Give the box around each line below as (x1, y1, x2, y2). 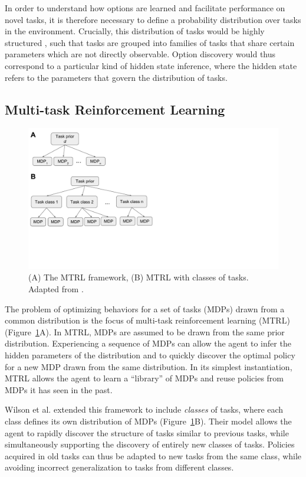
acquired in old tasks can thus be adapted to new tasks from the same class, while (5, 449, 302, 462)
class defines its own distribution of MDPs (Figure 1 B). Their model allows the (5, 414, 292, 427)
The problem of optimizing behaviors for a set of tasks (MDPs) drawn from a (5, 302, 285, 315)
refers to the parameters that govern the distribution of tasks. (5, 71, 228, 83)
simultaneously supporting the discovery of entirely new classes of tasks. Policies (5, 438, 295, 450)
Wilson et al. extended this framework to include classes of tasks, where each (5, 403, 284, 416)
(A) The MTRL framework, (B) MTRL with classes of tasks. (28, 271, 249, 283)
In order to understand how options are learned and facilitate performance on (5, 2, 285, 14)
